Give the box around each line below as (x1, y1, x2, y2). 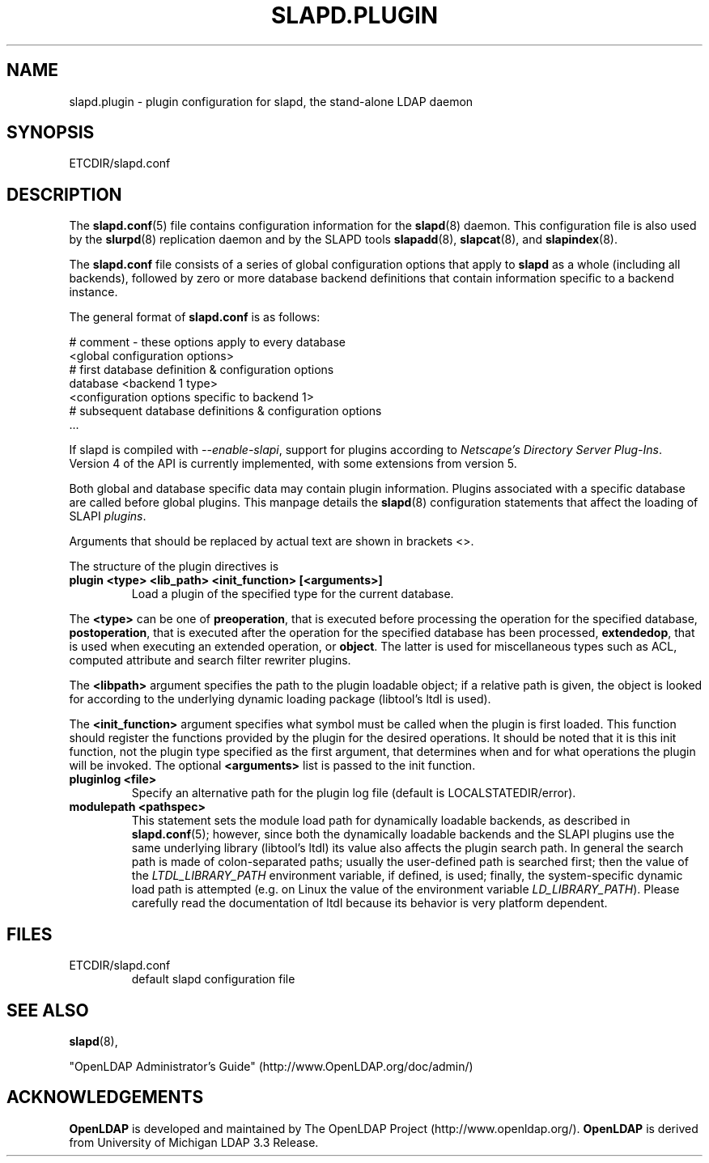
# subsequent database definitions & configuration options (69, 404, 382, 418)
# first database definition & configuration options (69, 363, 334, 377)
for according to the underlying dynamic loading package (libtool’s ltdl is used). (69, 692, 491, 707)
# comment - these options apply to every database (69, 335, 346, 350)
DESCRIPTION (6, 184, 122, 205)
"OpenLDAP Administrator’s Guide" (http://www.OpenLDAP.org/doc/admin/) (69, 1059, 473, 1073)
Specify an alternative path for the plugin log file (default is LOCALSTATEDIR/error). (131, 786, 576, 800)
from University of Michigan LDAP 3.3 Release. (69, 1135, 319, 1149)
